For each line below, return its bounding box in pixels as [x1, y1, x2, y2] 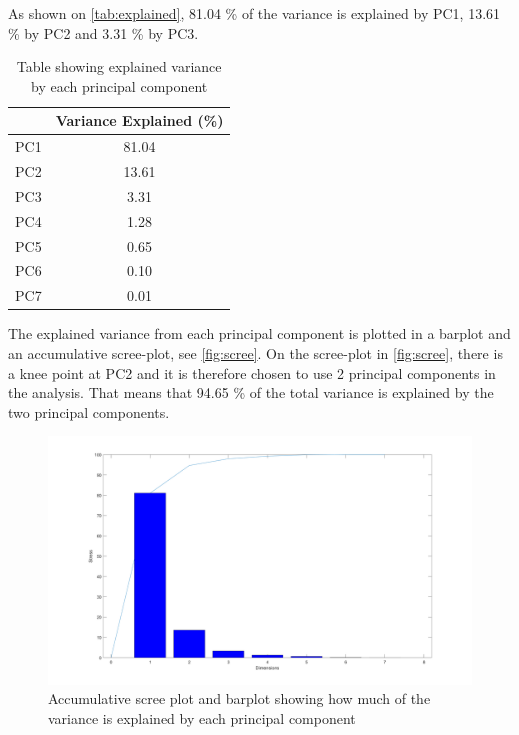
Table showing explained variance [16, 56, 222, 77]
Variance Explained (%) [55, 110, 224, 131]
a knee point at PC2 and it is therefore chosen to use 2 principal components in [8, 362, 496, 383]
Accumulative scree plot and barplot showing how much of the [48, 688, 431, 709]
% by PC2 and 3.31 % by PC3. [8, 22, 199, 43]
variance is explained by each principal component [48, 707, 356, 728]
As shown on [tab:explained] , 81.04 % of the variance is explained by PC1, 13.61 [8, 3, 501, 23]
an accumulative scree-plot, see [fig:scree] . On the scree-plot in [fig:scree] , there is [8, 342, 503, 363]
